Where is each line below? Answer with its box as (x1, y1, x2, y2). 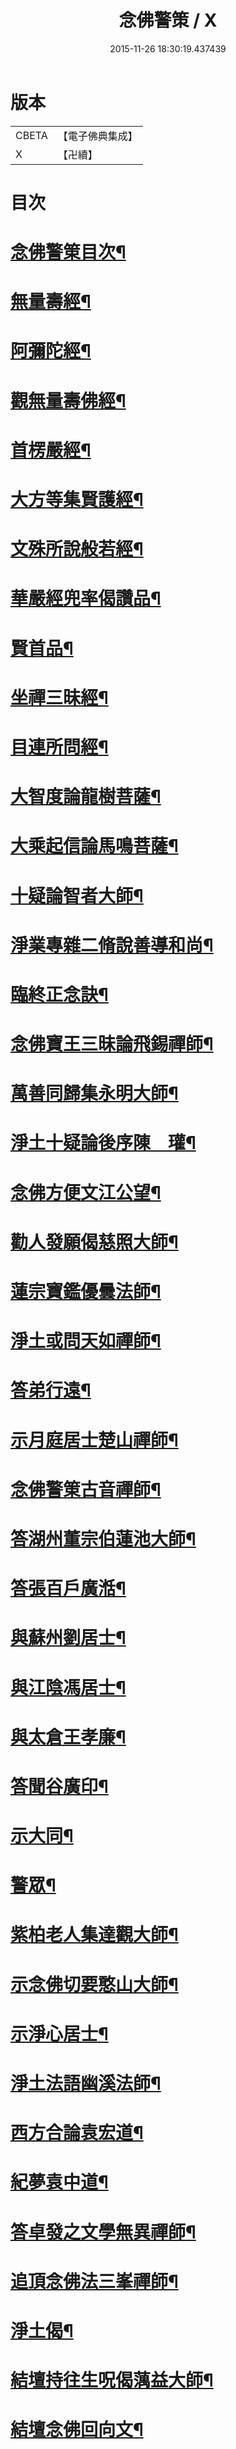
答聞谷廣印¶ (10, 1775, 109, 1798)
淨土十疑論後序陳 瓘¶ (10, 1132, 197, 1155)
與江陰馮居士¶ (10, 1676, 127, 1699)
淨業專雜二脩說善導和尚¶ (10, 934, 214, 956)
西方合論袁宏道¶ (10, 2122, 144, 2145)
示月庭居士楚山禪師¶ (10, 1429, 179, 1451)
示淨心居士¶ (10, 2022, 109, 2045)
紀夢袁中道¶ (10, 2171, 109, 2194)
